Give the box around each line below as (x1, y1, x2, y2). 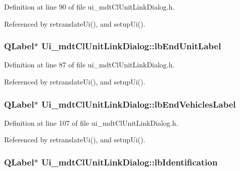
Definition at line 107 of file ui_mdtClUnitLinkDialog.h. (4, 117, 178, 128)
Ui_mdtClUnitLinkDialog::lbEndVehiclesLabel (41, 98, 236, 110)
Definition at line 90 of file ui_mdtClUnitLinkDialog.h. (4, 2, 175, 12)
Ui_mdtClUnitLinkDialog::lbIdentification (41, 155, 218, 168)
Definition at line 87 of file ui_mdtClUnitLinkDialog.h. (4, 59, 175, 70)
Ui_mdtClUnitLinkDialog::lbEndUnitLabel (41, 40, 221, 52)
